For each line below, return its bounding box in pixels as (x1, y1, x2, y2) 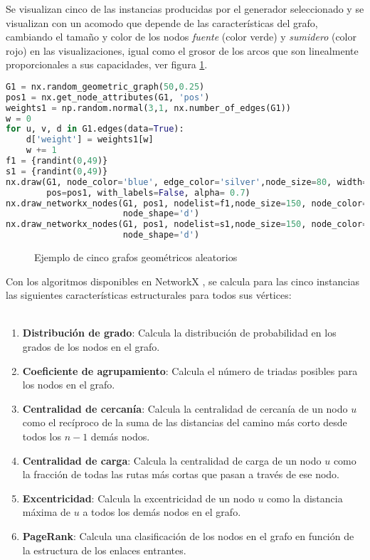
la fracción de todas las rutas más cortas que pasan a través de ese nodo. (22, 467, 340, 482)
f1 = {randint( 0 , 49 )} (6, 156, 108, 167)
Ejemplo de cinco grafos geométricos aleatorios (34, 250, 238, 265)
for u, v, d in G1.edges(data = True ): (6, 124, 184, 134)
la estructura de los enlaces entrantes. (22, 542, 186, 557)
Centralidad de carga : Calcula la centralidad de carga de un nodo (22, 453, 322, 467)
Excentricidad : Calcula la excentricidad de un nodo (22, 490, 255, 505)
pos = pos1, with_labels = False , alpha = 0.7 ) (46, 187, 250, 198)
